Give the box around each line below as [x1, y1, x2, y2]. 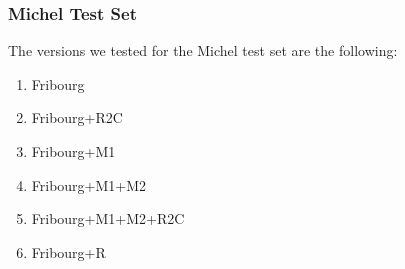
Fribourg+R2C [31, 107, 123, 128]
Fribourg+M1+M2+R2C [31, 208, 185, 229]
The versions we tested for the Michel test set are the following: [8, 40, 398, 61]
